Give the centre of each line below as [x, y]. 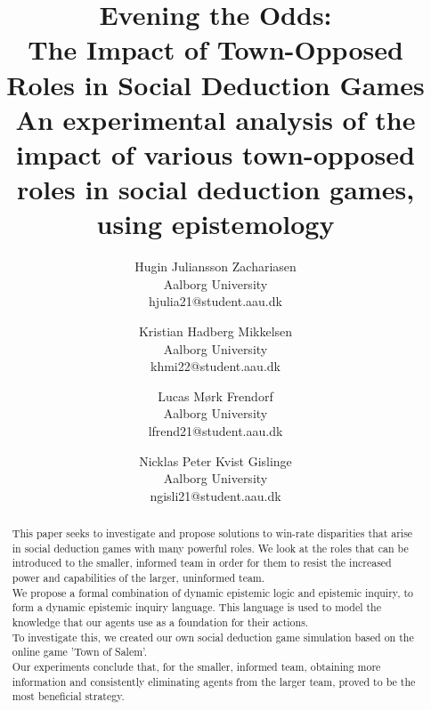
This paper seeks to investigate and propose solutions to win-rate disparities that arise [212, 533]
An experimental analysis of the [215, 119]
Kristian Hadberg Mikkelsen [215, 331]
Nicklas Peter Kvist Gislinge [215, 460]
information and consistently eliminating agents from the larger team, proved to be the [214, 681]
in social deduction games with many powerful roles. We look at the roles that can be [210, 548]
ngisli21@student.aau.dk [215, 495]
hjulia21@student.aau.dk [215, 301]
